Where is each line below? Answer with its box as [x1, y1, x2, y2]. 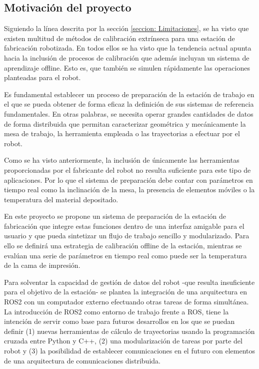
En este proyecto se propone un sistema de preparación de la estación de [4, 211, 226, 221]
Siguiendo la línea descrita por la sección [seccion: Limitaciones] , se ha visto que [4, 23, 249, 34]
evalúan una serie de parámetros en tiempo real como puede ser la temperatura [4, 250, 247, 260]
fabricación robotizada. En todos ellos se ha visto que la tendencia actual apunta [4, 43, 251, 53]
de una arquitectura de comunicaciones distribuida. [4, 355, 160, 365]
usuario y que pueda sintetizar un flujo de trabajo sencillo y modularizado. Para [4, 230, 249, 241]
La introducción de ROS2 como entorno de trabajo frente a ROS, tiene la [4, 306, 229, 316]
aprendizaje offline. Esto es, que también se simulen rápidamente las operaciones [4, 62, 250, 73]
